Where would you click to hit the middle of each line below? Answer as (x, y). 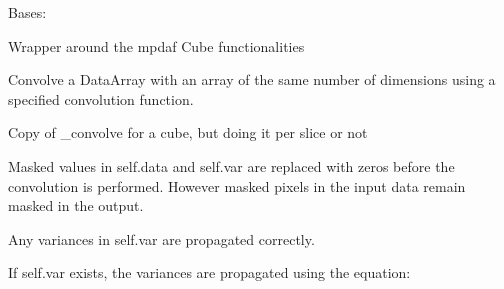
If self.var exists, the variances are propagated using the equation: (209, 272)
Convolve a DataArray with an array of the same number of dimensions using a (252, 79)
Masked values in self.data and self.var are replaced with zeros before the (231, 165)
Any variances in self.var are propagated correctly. (161, 238)
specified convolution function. (101, 98)
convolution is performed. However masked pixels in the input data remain (237, 185)
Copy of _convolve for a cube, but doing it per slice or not (188, 132)
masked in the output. (76, 205)
